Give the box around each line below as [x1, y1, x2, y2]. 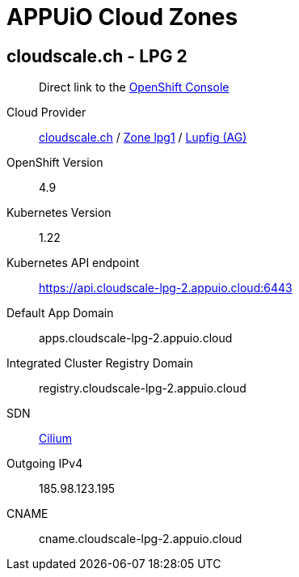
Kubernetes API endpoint [6, 256, 140, 270]
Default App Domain [6, 306, 114, 320]
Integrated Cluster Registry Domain [6, 356, 194, 371]
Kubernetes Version [6, 206, 112, 220]
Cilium [39, 431, 72, 446]
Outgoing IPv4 [6, 456, 83, 471]
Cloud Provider [6, 105, 86, 120]
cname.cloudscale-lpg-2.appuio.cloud [39, 532, 242, 546]
